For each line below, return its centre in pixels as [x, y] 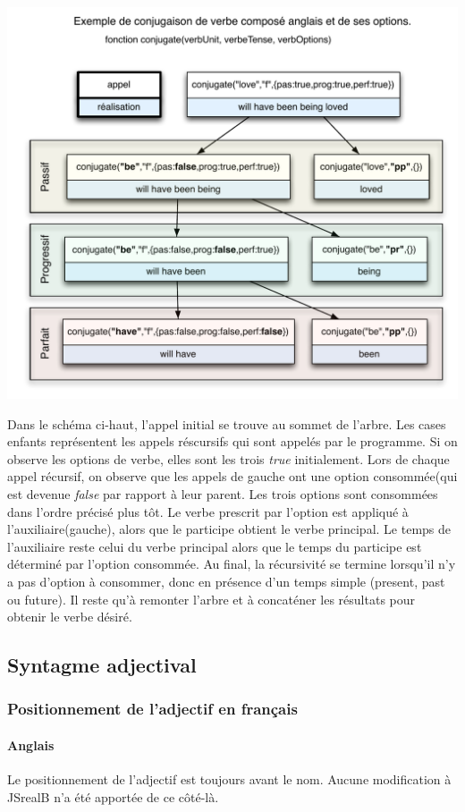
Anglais [31, 744]
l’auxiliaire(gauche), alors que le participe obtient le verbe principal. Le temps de [229, 529]
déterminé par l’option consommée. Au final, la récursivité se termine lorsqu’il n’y [232, 564]
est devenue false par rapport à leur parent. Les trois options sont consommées [223, 494]
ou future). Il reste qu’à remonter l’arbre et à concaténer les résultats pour [211, 599]
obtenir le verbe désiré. [70, 617]
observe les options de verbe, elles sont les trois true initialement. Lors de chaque [228, 458]
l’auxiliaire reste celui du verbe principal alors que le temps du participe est [215, 546]
